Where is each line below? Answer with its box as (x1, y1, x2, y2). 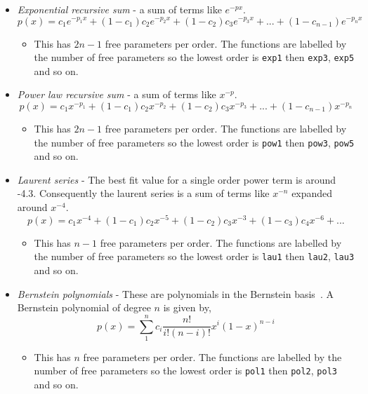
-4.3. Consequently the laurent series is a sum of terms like (17, 186, 270, 201)
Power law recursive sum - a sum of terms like (17, 87, 216, 102)
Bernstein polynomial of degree (17, 300, 151, 315)
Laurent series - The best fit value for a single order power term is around (17, 172, 336, 186)
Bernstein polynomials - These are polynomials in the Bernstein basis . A (17, 286, 334, 301)
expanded (291, 186, 333, 201)
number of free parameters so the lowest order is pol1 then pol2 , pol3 (34, 363, 337, 378)
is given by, (163, 300, 211, 315)
